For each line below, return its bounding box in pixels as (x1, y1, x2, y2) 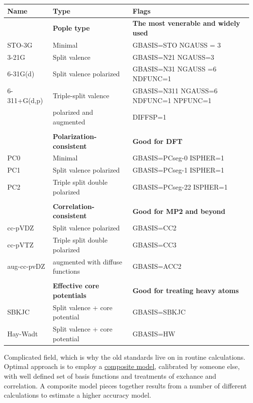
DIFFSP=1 (132, 112, 166, 122)
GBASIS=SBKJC (132, 307, 186, 317)
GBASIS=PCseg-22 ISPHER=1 (132, 181, 228, 192)
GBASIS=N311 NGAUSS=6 (132, 85, 218, 95)
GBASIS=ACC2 (132, 261, 181, 271)
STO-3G (7, 39, 33, 50)
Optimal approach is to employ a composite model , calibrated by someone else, (4, 361, 240, 371)
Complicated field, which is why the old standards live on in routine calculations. (4, 351, 246, 362)
